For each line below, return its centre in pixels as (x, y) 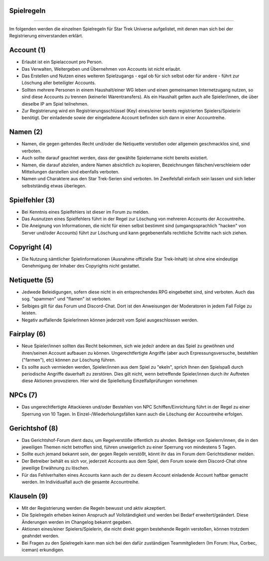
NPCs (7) (23, 395)
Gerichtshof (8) (34, 428)
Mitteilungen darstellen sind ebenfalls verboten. (70, 171)
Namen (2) (26, 132)
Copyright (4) (31, 247)
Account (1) (27, 50)
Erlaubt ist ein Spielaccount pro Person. (62, 62)
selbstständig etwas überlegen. (54, 186)
